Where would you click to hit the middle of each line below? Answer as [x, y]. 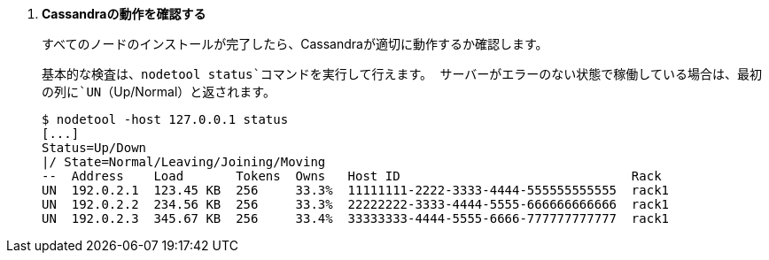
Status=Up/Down [94, 148]
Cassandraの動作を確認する [124, 14]
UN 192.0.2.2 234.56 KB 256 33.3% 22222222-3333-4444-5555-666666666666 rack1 [356, 204]
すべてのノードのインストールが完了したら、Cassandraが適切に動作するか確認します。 [295, 44]
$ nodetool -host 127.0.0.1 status [165, 119]
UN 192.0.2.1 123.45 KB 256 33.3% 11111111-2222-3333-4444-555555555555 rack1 [356, 190]
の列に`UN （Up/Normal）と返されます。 [159, 92]
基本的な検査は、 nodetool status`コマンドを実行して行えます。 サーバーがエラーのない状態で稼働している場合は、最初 [402, 74]
